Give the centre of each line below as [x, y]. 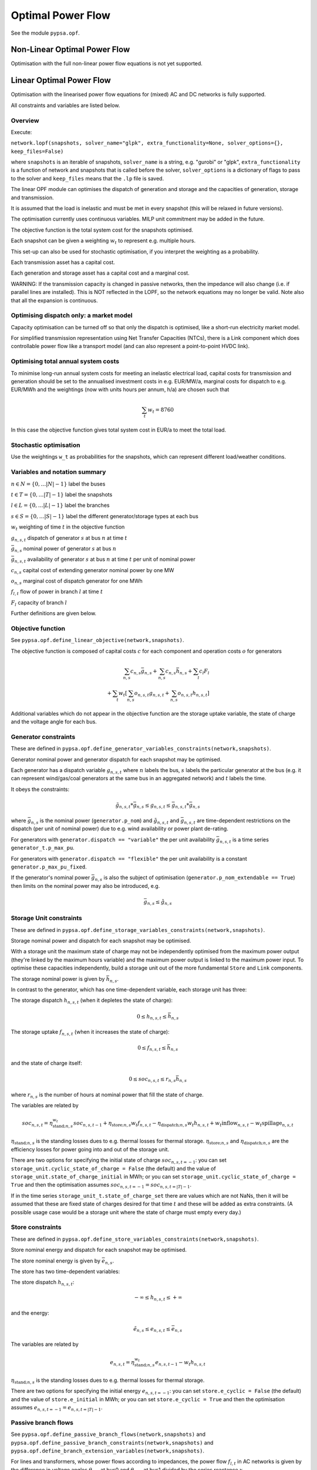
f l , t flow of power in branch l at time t [57, 592]
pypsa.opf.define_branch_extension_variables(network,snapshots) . [108, 1451]
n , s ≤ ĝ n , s [160, 903]
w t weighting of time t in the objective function [68, 527]
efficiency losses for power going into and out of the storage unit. [90, 1149]
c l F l [204, 671]
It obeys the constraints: [40, 789]
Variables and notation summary [58, 472]
